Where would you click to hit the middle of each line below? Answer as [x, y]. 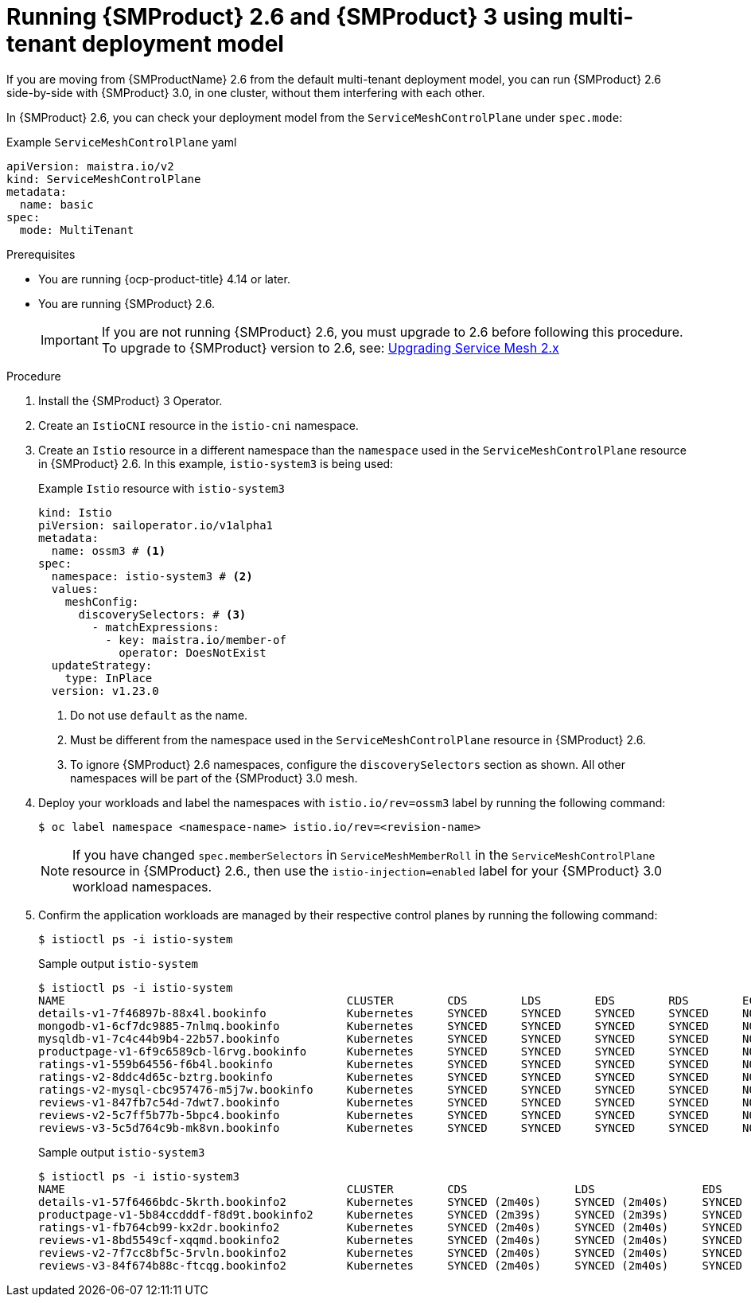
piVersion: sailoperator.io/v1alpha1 [156, 525]
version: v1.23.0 [105, 691]
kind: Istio [75, 512]
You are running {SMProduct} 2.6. [127, 303]
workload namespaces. [142, 886]
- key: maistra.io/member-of [196, 640]
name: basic [56, 204]
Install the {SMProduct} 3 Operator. [130, 400]
